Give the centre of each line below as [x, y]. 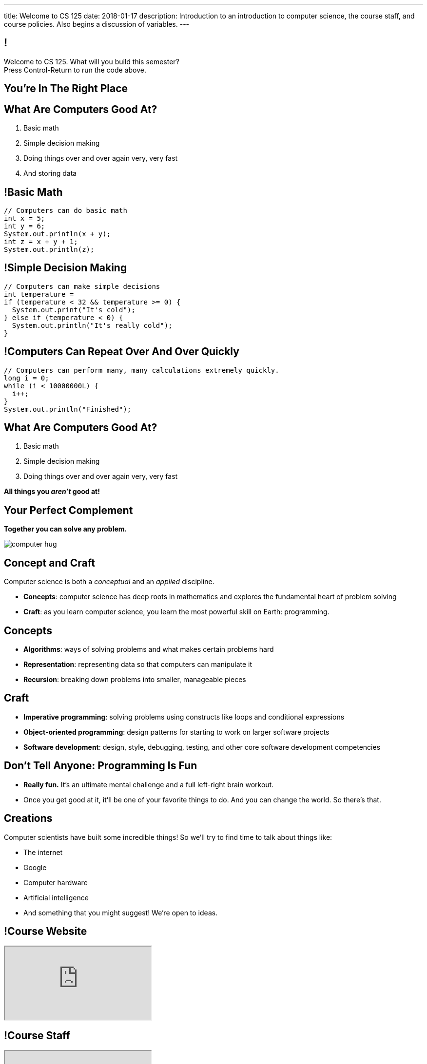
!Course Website [46, 931]
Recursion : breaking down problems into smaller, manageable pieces [135, 680]
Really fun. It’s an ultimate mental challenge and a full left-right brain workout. [149, 784]
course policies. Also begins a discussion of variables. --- [97, 24]
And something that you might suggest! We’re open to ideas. [121, 912]
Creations [28, 818]
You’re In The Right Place [66, 89]
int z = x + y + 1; [41, 241]
